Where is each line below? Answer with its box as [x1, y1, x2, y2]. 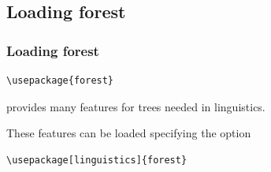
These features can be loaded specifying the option [6, 125, 251, 141]
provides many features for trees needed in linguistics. [6, 98, 265, 114]
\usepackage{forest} [6, 75, 114, 86]
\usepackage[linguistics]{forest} [6, 154, 187, 166]
